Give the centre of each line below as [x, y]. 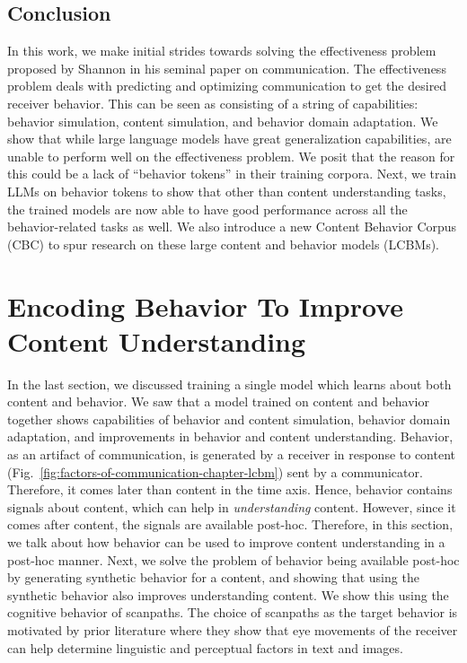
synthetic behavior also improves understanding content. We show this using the [228, 594]
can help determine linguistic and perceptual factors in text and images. [205, 647]
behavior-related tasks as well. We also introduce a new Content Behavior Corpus [232, 227]
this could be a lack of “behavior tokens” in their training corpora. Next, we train [232, 174]
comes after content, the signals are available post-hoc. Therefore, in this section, [230, 524]
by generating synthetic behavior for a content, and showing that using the [213, 577]
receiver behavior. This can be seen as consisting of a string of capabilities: [213, 103]
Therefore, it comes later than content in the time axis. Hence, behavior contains [230, 489]
